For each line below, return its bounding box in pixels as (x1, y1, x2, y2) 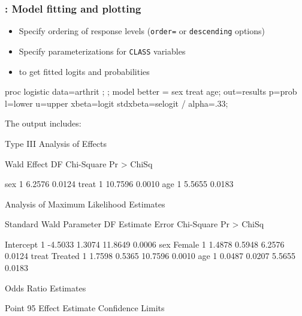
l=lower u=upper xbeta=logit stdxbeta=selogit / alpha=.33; (5, 97, 228, 109)
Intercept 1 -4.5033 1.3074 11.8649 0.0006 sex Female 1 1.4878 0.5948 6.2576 (5, 237, 285, 250)
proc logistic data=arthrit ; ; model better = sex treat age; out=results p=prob (5, 85, 297, 98)
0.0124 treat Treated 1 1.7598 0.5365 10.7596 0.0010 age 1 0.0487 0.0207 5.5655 (5, 249, 295, 262)
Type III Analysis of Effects (5, 137, 107, 149)
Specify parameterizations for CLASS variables (19, 44, 186, 57)
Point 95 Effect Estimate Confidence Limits (5, 302, 165, 314)
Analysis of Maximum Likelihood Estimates (5, 197, 165, 210)
